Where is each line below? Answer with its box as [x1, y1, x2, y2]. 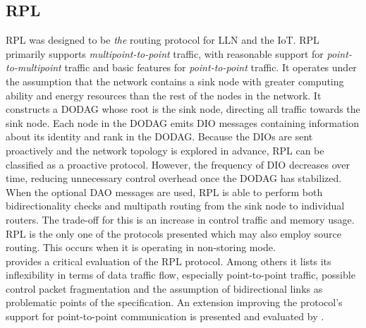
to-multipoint [6, 60, 61, 75]
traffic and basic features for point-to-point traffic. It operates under [64, 60, 357, 75]
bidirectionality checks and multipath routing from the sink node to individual [6, 198, 345, 213]
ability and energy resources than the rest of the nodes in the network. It [6, 87, 322, 102]
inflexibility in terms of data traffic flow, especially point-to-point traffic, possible [6, 267, 355, 282]
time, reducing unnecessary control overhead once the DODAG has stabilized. [6, 171, 342, 186]
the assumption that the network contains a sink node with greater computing [6, 73, 344, 88]
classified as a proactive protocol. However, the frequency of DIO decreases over [6, 157, 350, 171]
